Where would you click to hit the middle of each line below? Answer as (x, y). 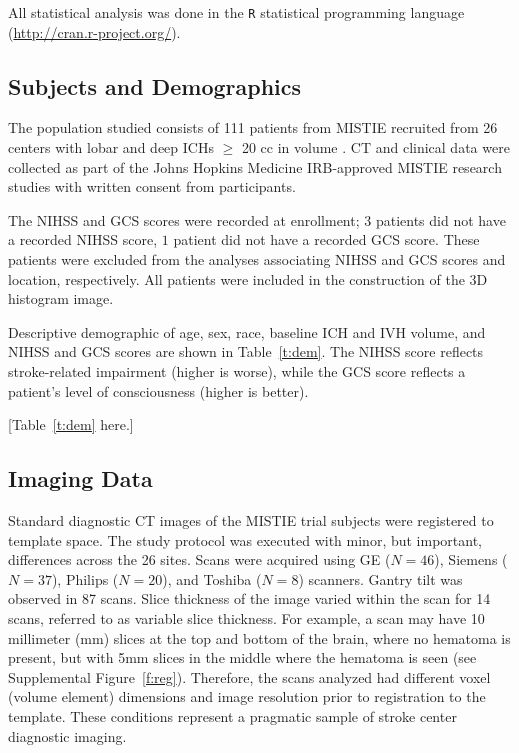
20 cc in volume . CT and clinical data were (375, 147)
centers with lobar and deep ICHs (111, 147)
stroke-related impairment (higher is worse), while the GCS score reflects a (237, 370)
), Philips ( (85, 578)
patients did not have (440, 219)
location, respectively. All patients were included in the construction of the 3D (248, 278)
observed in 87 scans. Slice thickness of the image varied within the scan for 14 (249, 598)
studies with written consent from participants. (152, 186)
